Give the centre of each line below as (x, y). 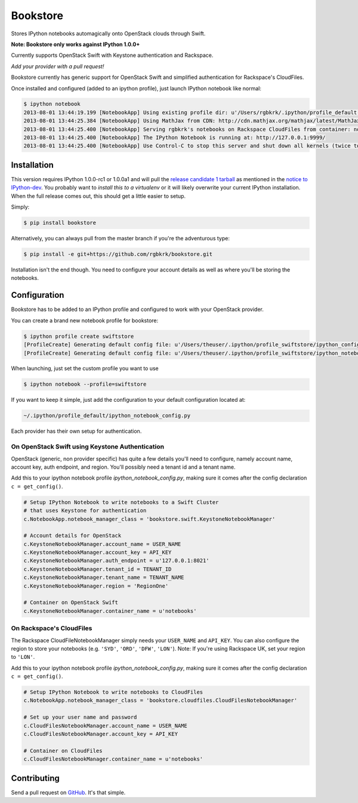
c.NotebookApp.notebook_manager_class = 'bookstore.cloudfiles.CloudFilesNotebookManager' (161, 700)
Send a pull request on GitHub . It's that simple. (68, 792)
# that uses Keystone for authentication (85, 511)
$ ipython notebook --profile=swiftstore (85, 384)
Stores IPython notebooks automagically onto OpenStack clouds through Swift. (108, 33)
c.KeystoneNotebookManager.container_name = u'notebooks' (110, 611)
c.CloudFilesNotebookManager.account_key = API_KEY (101, 734)
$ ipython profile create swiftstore (79, 336)
